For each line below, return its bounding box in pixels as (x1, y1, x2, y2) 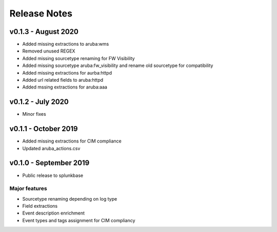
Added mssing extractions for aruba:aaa (22, 84, 108, 90)
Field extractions (22, 203, 58, 209)
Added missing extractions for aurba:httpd (22, 69, 112, 76)
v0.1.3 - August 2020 (9, 27, 79, 36)
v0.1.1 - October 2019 (9, 124, 78, 133)
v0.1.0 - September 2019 (9, 158, 90, 167)
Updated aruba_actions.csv (22, 145, 81, 151)
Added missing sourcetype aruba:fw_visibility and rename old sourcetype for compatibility (22, 62, 213, 69)
